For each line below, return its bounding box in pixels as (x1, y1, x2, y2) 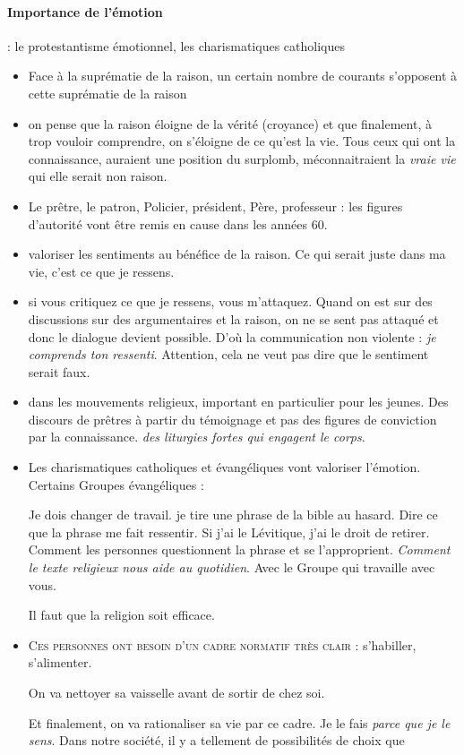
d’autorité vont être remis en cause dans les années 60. (28, 214, 328, 233)
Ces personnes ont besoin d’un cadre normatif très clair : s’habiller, (28, 635, 417, 654)
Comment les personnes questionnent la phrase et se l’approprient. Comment (28, 540, 451, 559)
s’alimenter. (28, 653, 92, 672)
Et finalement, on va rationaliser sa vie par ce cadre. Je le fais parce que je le (28, 713, 451, 732)
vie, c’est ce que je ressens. (28, 262, 175, 280)
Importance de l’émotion (7, 2, 163, 21)
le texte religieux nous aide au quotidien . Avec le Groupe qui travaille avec (28, 558, 435, 577)
